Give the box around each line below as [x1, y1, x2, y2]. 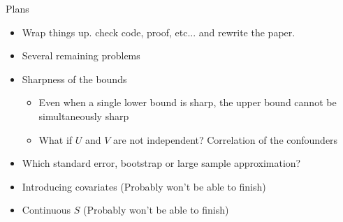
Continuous [22, 202, 71, 217]
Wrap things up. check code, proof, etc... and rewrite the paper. [22, 24, 295, 39]
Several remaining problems [22, 48, 140, 63]
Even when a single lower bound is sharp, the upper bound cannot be [38, 95, 337, 110]
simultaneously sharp [38, 108, 129, 123]
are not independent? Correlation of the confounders [113, 132, 338, 147]
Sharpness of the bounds [22, 71, 127, 86]
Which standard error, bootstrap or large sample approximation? [22, 156, 301, 170]
